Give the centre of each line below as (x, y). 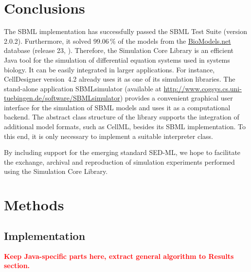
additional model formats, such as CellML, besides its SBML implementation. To (125, 127)
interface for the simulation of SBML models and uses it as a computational (117, 107)
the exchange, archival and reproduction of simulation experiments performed (119, 161)
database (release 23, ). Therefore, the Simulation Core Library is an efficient (119, 50)
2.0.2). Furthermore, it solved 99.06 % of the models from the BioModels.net (117, 41)
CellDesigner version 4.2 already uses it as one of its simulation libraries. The (120, 79)
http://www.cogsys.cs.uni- (203, 88)
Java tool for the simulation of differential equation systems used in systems (117, 59)
